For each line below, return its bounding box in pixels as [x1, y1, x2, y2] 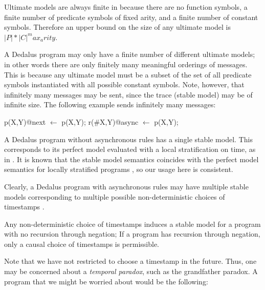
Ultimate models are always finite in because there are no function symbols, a [4, 2, 248, 12]
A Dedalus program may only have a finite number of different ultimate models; [4, 49, 255, 60]
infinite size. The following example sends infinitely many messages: [4, 99, 216, 110]
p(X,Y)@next [4, 116, 46, 127]
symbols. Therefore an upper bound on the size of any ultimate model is [4, 22, 231, 32]
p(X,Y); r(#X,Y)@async [61, 116, 139, 127]
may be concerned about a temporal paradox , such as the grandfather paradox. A [4, 266, 258, 277]
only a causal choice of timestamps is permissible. [4, 238, 160, 249]
